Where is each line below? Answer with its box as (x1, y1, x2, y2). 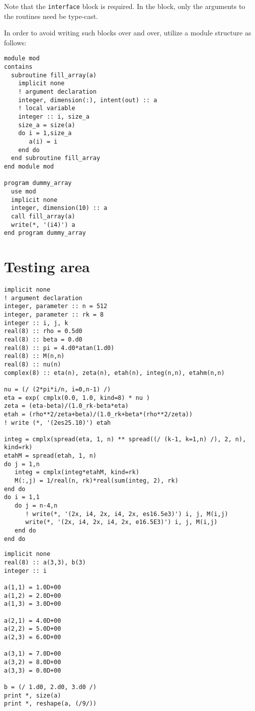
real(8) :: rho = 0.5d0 (4, 328, 83, 335)
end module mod (4, 163, 54, 170)
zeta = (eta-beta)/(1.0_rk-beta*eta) (4, 402, 129, 410)
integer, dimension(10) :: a (11, 204, 107, 212)
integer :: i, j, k (4, 319, 68, 327)
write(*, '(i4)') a (11, 221, 76, 228)
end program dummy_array (4, 229, 86, 237)
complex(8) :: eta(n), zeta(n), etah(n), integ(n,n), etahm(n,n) (4, 369, 225, 376)
